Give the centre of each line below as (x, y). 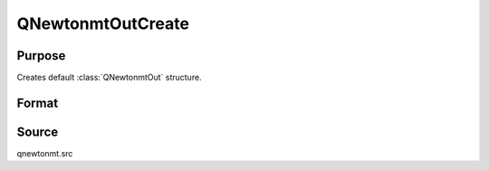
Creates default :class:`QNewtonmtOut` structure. (110, 78)
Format (38, 103)
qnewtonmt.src (45, 153)
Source (38, 132)
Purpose (41, 56)
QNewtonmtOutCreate (103, 24)
